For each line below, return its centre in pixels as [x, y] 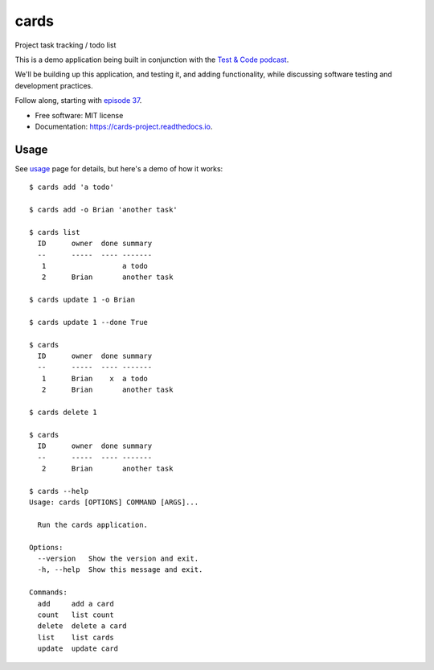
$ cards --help [59, 491]
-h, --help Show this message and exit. [120, 570]
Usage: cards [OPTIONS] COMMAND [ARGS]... [114, 502]
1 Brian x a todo [95, 378]
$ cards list [55, 232]
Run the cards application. [93, 524]
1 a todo [95, 266]
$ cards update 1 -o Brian [82, 300]
